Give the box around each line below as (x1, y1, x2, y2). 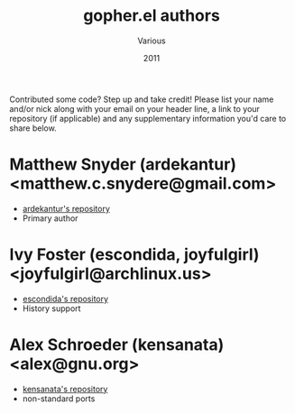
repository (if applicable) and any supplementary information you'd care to (9, 113, 287, 124)
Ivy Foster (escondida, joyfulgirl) (9, 244, 260, 265)
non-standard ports (22, 393, 96, 404)
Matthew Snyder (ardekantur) (9, 154, 237, 175)
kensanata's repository (22, 383, 108, 394)
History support (22, 303, 81, 314)
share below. (9, 123, 57, 133)
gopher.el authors (82, 5, 221, 26)
